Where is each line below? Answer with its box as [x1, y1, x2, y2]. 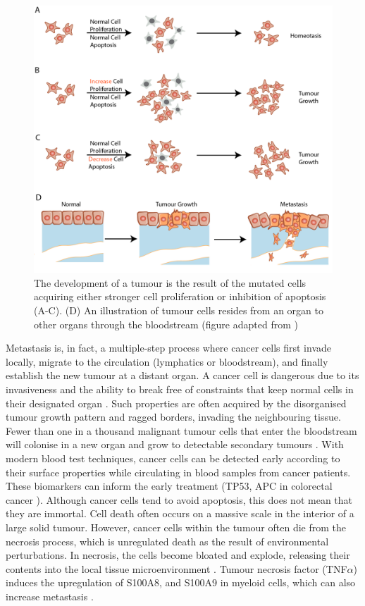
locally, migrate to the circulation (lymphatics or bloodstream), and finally [6, 354, 328, 369]
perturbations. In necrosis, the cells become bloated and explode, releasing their [6, 548, 350, 562]
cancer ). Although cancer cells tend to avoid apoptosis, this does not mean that [6, 492, 353, 507]
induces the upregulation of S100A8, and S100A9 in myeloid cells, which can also [6, 575, 356, 590]
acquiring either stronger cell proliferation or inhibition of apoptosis [34, 289, 326, 304]
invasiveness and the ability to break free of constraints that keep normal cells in [6, 382, 354, 397]
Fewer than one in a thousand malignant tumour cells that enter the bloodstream [6, 423, 357, 438]
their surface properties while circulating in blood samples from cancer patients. [6, 464, 351, 479]
